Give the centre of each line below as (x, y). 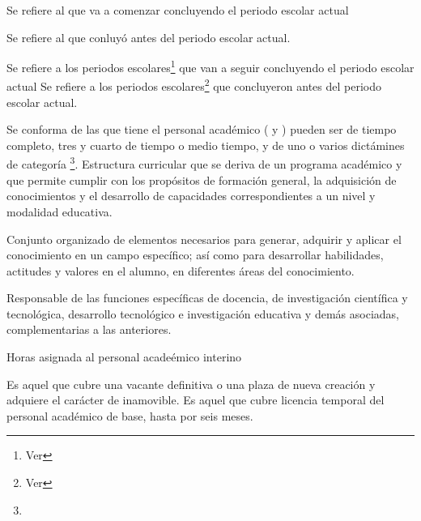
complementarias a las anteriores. (89, 329)
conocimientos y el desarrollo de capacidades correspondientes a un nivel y (191, 196)
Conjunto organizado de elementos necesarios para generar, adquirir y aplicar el (204, 239)
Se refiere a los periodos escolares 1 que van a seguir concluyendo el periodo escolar (210, 66)
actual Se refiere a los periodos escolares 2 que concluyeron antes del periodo (194, 85)
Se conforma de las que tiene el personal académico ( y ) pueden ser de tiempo (202, 129)
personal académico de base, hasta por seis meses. (130, 415)
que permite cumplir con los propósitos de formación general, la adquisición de (202, 179)
